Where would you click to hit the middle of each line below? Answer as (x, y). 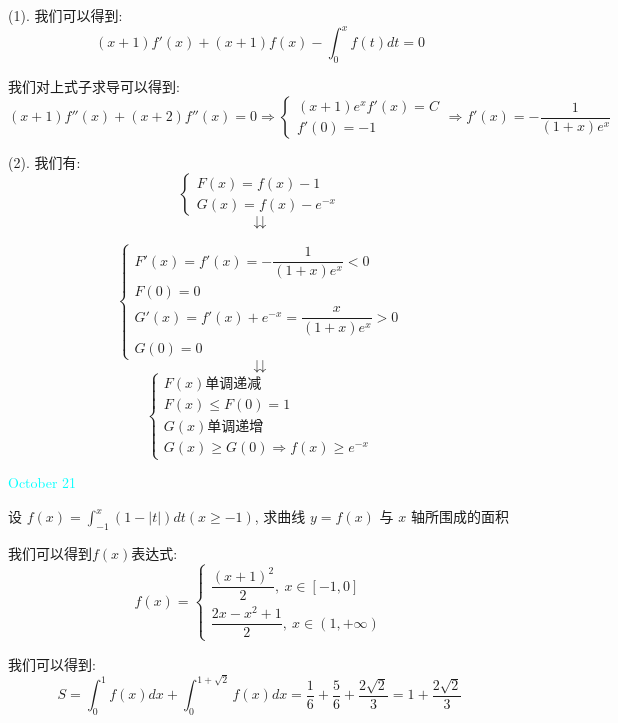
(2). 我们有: (44, 162)
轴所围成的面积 (459, 516)
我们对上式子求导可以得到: (94, 85)
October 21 (42, 482)
